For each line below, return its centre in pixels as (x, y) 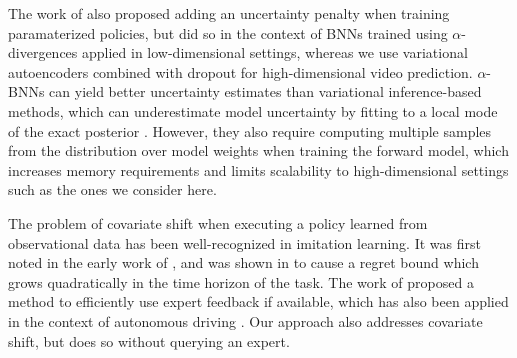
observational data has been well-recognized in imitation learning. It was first (244, 242)
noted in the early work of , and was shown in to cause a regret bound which (243, 262)
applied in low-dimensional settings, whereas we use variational (274, 52)
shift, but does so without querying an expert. (149, 340)
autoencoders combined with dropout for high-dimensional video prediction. (240, 71)
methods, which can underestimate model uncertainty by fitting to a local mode (253, 110)
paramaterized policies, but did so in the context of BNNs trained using (228, 32)
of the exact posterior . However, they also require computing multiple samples (250, 130)
